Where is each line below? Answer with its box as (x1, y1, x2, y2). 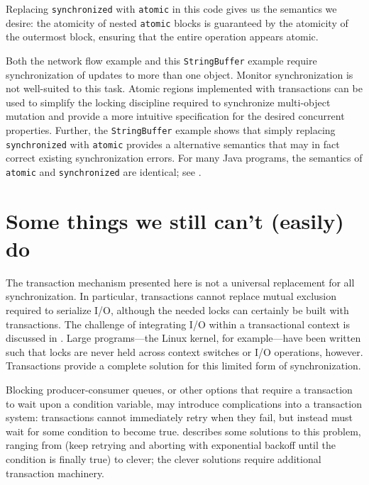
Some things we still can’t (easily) (6, 206, 344, 235)
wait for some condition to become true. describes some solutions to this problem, (6, 423, 361, 438)
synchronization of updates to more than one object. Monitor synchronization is (6, 67, 353, 82)
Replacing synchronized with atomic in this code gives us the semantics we (6, 1, 337, 16)
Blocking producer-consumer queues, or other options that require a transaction (6, 381, 353, 396)
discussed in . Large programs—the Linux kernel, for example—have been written (6, 330, 361, 345)
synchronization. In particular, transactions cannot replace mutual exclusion (6, 289, 337, 303)
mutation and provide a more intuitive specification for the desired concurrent (6, 108, 345, 123)
